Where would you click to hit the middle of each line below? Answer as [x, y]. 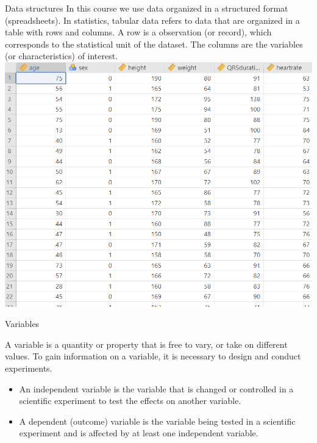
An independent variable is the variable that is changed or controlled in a [156, 388]
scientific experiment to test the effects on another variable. [130, 401]
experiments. [29, 368]
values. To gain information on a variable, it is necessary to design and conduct [153, 356]
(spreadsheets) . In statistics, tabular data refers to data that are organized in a [152, 20]
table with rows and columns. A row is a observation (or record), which [138, 32]
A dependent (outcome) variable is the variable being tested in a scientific [157, 421]
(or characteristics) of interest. [62, 56]
